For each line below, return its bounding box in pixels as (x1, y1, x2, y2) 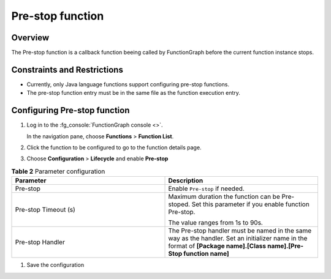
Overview (11, 32, 50, 43)
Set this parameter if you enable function (191, 200, 310, 209)
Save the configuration (26, 261, 85, 269)
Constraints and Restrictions (11, 64, 124, 75)
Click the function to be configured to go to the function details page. (26, 144, 202, 151)
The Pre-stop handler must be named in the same (168, 226, 312, 235)
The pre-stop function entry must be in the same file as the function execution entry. (26, 89, 240, 97)
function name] (183, 250, 229, 258)
